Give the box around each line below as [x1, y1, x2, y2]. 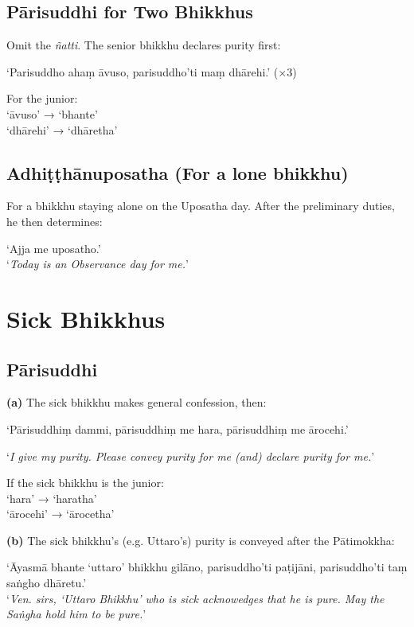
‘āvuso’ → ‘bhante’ [6, 105, 98, 122]
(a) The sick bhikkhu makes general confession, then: [6, 394, 267, 411]
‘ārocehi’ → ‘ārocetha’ [6, 505, 115, 522]
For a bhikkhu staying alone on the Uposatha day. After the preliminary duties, [6, 197, 395, 214]
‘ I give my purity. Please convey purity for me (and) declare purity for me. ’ [6, 447, 375, 464]
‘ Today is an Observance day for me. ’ [6, 255, 189, 272]
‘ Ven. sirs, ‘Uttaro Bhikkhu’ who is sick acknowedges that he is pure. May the [6, 590, 385, 606]
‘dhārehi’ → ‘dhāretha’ [6, 121, 118, 138]
